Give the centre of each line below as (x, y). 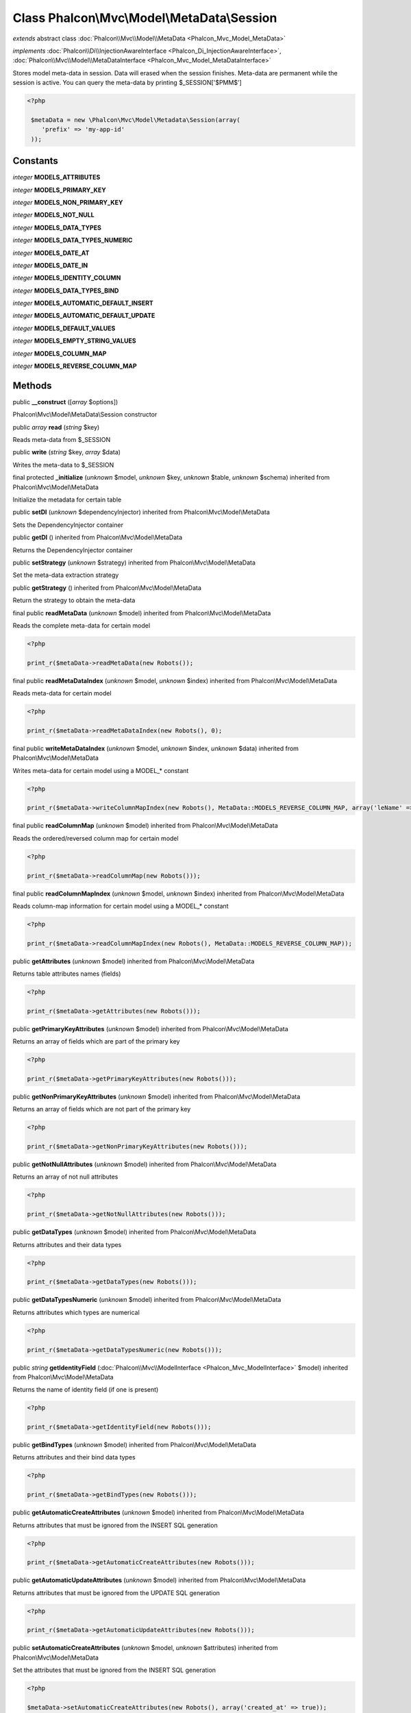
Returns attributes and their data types (67, 1244)
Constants (35, 161)
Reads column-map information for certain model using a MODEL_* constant (121, 906)
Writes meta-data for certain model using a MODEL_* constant (101, 770)
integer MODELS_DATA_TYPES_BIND (66, 291)
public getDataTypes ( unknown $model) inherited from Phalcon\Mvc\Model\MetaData (135, 1232)
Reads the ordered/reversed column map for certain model (96, 838)
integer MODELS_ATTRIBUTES (57, 177)
